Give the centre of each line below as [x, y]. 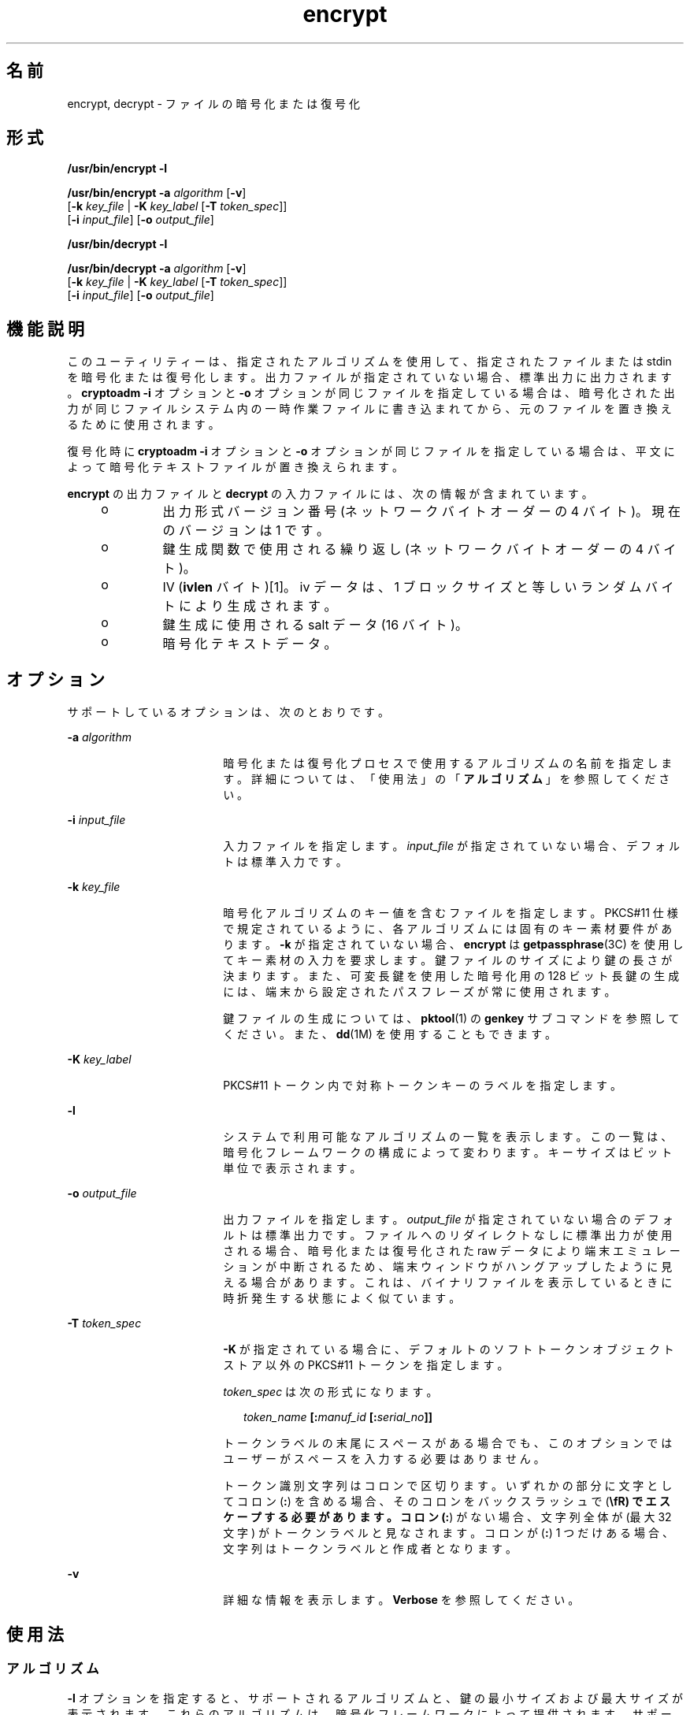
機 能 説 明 [45, 329]
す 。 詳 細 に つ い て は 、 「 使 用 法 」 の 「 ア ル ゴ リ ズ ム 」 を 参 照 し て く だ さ [447, 779]
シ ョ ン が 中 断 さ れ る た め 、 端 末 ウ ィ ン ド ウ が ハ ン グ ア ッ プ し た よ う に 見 [448, 1267]
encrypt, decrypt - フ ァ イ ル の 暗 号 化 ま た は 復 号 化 [214, 103]
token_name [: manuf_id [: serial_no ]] [338, 1417]
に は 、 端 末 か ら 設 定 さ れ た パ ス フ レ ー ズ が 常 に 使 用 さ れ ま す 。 [419, 992]
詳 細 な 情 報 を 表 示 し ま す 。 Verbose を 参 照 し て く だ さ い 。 [401, 1600]
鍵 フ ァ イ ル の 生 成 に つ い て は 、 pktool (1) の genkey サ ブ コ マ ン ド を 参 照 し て [451, 1019]
